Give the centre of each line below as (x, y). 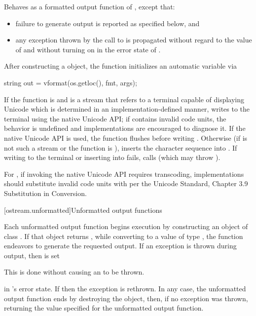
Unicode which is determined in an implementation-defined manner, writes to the (127, 109)
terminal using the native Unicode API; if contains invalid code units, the (115, 118)
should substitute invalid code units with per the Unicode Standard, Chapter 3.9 (126, 183)
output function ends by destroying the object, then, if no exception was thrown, (126, 298)
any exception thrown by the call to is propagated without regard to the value (134, 40)
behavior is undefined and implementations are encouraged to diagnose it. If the (125, 128)
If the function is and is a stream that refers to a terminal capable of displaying (124, 99)
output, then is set (32, 255)
